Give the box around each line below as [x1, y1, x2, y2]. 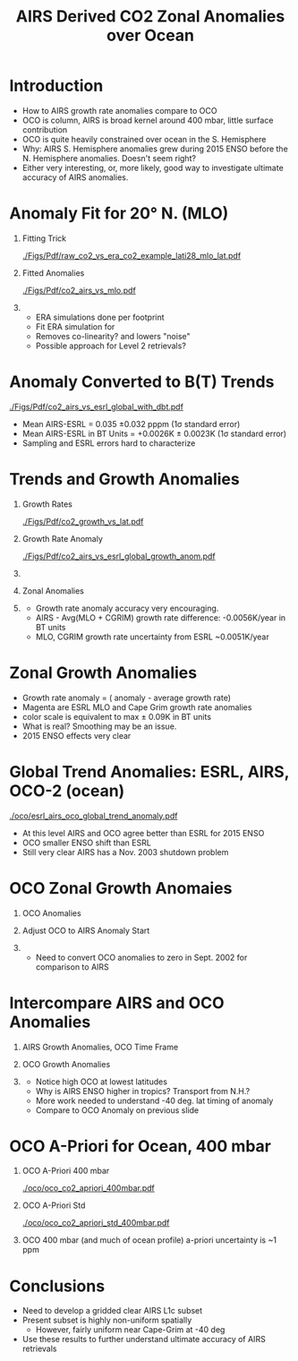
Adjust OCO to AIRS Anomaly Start [21, 925, 150, 936]
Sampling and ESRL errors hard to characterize [21, 437, 196, 449]
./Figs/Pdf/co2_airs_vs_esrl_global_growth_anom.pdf [21, 551, 217, 561]
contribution [21, 124, 68, 135]
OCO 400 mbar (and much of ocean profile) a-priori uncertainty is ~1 [21, 1235, 277, 1245]
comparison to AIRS [35, 961, 109, 972]
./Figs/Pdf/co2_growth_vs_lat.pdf [21, 516, 144, 526]
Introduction [9, 76, 104, 96]
